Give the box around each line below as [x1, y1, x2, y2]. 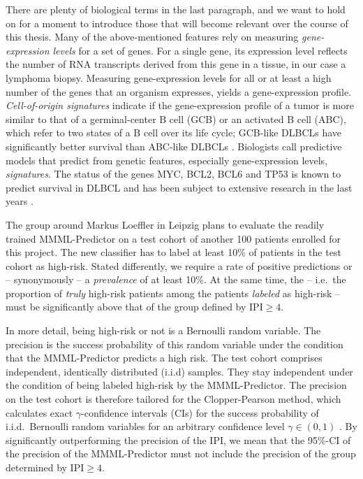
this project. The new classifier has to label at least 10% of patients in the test [6, 245, 341, 259]
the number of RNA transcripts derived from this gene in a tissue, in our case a [6, 57, 346, 71]
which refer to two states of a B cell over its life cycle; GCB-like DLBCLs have [6, 125, 342, 140]
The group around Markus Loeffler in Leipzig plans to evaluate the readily [6, 217, 325, 231]
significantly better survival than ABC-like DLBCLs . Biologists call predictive [6, 138, 342, 153]
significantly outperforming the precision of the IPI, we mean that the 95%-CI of [6, 432, 351, 447]
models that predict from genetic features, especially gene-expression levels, [6, 152, 328, 167]
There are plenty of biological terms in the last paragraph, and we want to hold [6, 2, 346, 16]
